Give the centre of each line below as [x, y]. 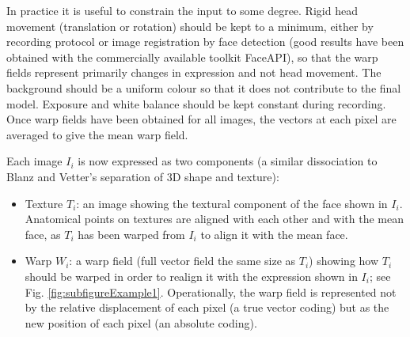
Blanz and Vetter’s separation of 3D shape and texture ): [143, 176]
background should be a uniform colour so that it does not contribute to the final [204, 87]
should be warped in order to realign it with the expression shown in [191, 276]
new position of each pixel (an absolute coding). [141, 322]
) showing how [344, 261]
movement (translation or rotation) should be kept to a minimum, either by [190, 26]
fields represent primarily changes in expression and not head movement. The [194, 72]
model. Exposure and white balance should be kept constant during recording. [196, 103]
